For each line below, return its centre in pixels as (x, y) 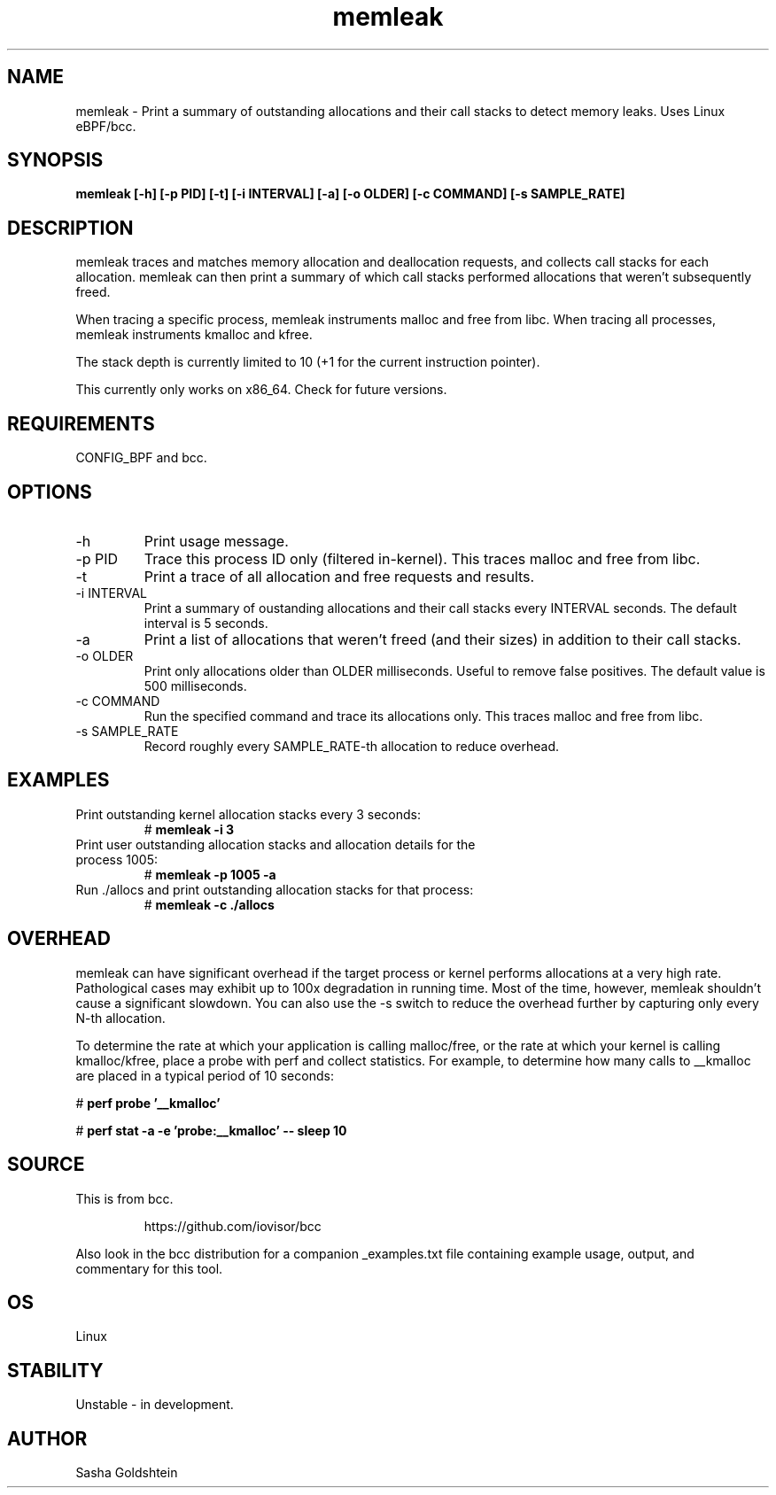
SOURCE (46, 1165)
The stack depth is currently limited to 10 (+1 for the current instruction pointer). (308, 362)
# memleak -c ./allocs (209, 904)
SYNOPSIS (55, 160)
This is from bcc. (124, 1198)
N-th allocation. (120, 1018)
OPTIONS (50, 492)
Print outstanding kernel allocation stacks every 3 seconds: (248, 814)
